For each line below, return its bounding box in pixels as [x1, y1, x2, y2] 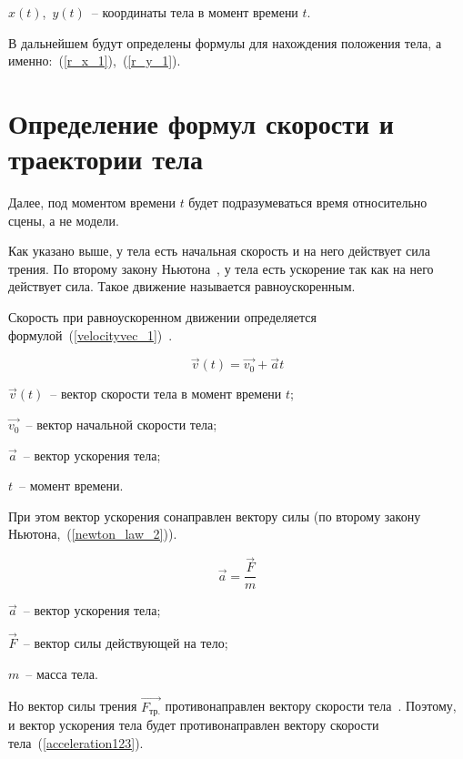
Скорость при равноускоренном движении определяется [8, 308, 317, 327]
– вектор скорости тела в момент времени [50, 384, 282, 403]
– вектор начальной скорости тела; [25, 415, 217, 434]
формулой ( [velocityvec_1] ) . [8, 325, 173, 344]
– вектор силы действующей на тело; [23, 633, 228, 653]
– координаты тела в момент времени [91, 3, 298, 21]
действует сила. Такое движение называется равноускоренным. [8, 277, 356, 296]
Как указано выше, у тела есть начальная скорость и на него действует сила [8, 241, 430, 260]
